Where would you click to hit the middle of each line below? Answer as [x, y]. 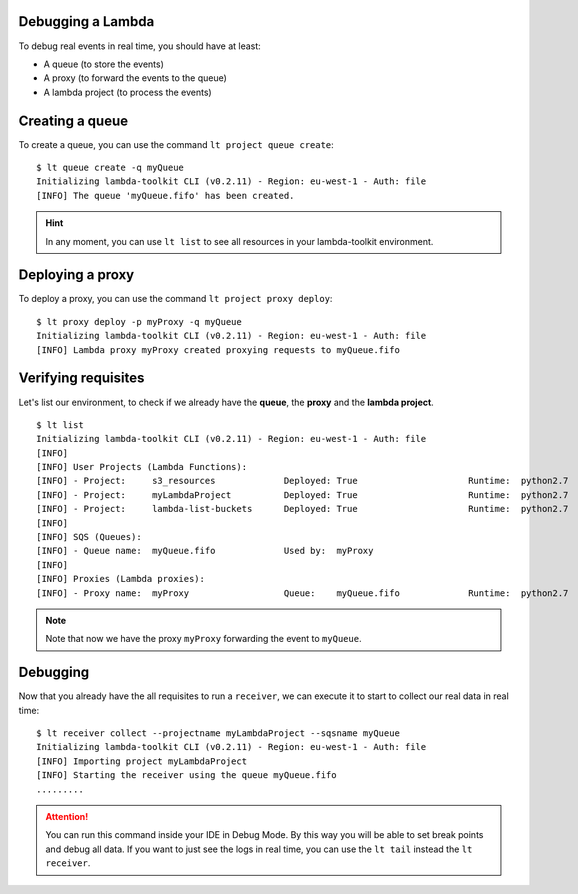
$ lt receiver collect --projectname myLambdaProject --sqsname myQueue [218, 733]
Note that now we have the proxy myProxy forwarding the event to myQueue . [203, 639]
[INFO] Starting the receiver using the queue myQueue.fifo [186, 775]
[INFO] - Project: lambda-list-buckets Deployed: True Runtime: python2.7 [302, 509]
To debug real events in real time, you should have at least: [140, 46]
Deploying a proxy [76, 275]
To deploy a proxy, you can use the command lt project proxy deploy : [175, 299]
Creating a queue [73, 120]
